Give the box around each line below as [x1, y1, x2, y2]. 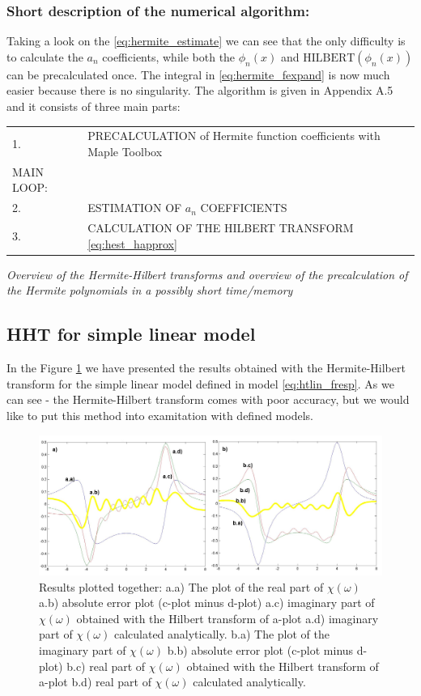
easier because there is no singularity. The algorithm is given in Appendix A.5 [6, 82, 393, 99]
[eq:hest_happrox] [87, 235, 177, 252]
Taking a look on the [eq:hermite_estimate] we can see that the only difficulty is [6, 32, 406, 49]
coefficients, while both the [102, 48, 236, 65]
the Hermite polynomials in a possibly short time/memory [6, 282, 293, 299]
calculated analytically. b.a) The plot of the [113, 626, 330, 643]
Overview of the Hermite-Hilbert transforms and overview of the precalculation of [6, 265, 408, 282]
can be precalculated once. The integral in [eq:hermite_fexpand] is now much [6, 66, 390, 83]
